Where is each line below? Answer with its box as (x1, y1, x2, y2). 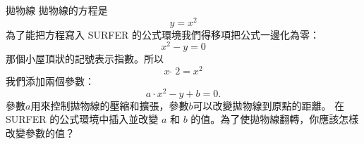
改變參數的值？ (6, 125, 75, 140)
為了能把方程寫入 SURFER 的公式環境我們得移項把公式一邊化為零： (6, 27, 320, 41)
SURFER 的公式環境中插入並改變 (6, 112, 159, 126)
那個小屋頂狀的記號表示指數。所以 (6, 51, 164, 66)
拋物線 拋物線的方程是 (6, 3, 108, 17)
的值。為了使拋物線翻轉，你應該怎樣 (190, 112, 359, 126)
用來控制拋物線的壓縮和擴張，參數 (30, 98, 189, 112)
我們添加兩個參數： (6, 74, 95, 89)
